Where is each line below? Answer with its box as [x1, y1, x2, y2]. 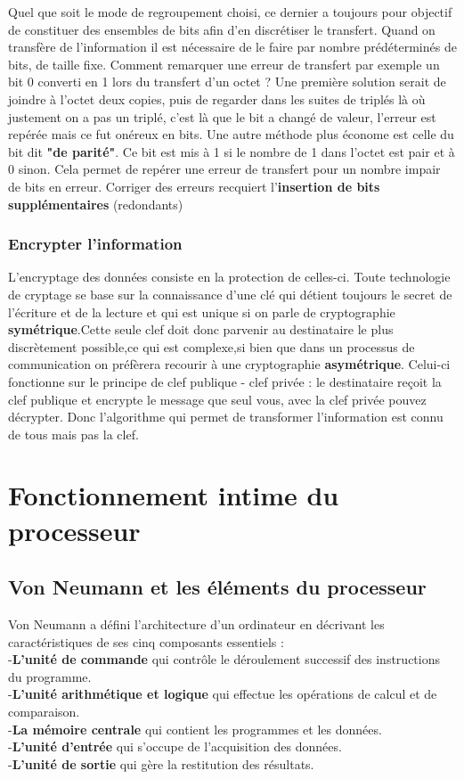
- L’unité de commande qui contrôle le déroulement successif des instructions [8, 650, 440, 668]
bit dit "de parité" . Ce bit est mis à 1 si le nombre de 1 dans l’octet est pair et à [8, 142, 455, 160]
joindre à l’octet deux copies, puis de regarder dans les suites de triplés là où [8, 89, 426, 108]
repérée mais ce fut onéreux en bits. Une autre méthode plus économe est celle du [8, 125, 454, 143]
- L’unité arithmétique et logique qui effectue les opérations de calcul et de [8, 685, 437, 703]
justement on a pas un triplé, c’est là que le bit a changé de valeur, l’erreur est [8, 107, 436, 126]
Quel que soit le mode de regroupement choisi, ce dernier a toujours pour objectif [8, 3, 452, 20]
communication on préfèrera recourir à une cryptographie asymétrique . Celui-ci [8, 355, 451, 373]
